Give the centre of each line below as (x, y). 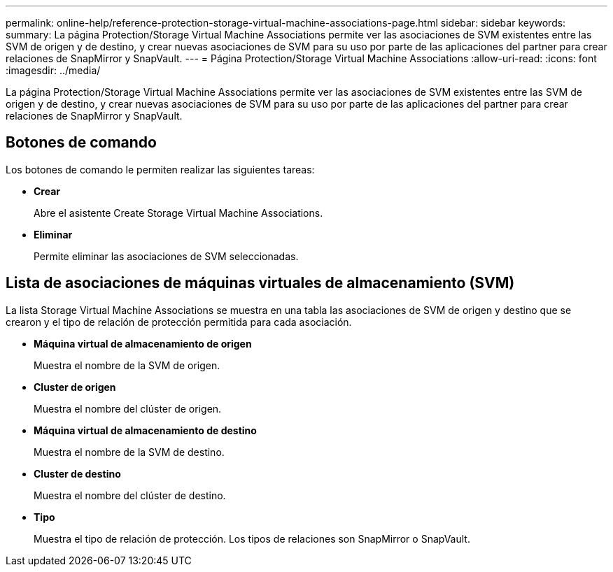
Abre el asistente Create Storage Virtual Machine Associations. (178, 213)
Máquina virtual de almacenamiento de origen (143, 343)
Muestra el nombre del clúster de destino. (130, 495)
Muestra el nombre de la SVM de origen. (127, 365)
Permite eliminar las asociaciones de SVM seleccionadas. (166, 256)
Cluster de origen (75, 387)
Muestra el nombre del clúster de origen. (128, 408)
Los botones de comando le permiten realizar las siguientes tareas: (160, 169)
